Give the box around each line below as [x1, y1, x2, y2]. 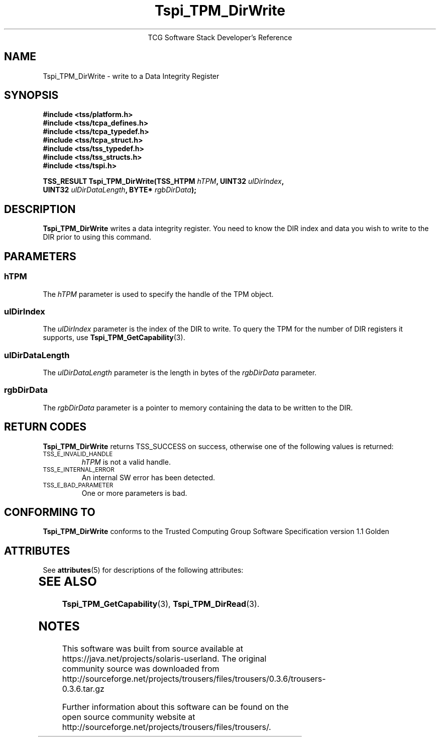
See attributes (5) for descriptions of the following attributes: [43, 566, 244, 575]
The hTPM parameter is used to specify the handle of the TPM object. [43, 289, 274, 298]
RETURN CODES [4, 420, 87, 434]
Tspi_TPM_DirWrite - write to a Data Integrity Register [43, 71, 219, 80]
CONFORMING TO [4, 506, 95, 519]
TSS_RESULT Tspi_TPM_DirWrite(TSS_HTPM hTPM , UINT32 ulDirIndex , [43, 177, 284, 186]
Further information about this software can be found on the [62, 702, 289, 712]
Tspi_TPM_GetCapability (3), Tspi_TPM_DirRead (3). [62, 599, 260, 609]
